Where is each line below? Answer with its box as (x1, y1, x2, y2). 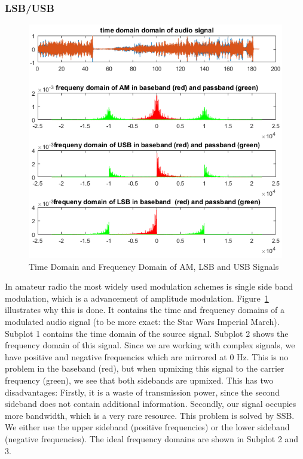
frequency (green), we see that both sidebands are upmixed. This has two (5, 373, 274, 386)
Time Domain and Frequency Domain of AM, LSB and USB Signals (29, 260, 279, 272)
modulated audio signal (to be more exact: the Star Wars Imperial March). (5, 315, 280, 328)
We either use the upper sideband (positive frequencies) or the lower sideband (5, 421, 290, 433)
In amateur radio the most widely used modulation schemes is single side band (5, 280, 293, 293)
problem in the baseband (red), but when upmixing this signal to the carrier (5, 362, 284, 375)
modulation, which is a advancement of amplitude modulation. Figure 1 (5, 291, 269, 304)
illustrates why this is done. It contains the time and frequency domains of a (5, 303, 284, 316)
